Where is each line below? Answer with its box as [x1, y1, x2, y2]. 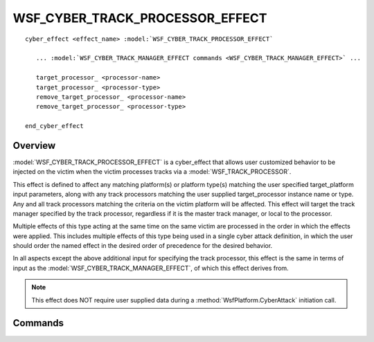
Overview [12, 139, 56, 152]
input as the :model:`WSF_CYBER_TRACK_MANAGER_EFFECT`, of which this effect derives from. [12, 264, 289, 272]
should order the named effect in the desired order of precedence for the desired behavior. [12, 242, 273, 250]
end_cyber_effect [25, 122, 84, 130]
